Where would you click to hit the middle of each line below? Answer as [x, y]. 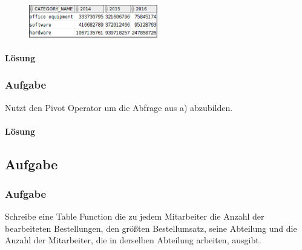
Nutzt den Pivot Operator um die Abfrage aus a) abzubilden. [119, 107]
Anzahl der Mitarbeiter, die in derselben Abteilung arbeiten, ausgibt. [133, 240]
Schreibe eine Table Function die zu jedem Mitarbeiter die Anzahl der [135, 216]
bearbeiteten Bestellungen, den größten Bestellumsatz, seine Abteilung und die [151, 228]
